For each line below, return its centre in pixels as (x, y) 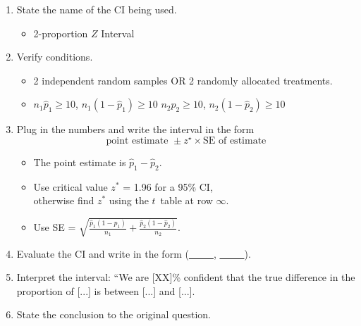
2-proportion (61, 33)
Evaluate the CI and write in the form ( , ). (134, 253)
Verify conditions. (55, 57)
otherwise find (64, 200)
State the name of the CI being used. (97, 9)
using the (129, 200)
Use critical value (71, 186)
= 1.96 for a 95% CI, (168, 186)
